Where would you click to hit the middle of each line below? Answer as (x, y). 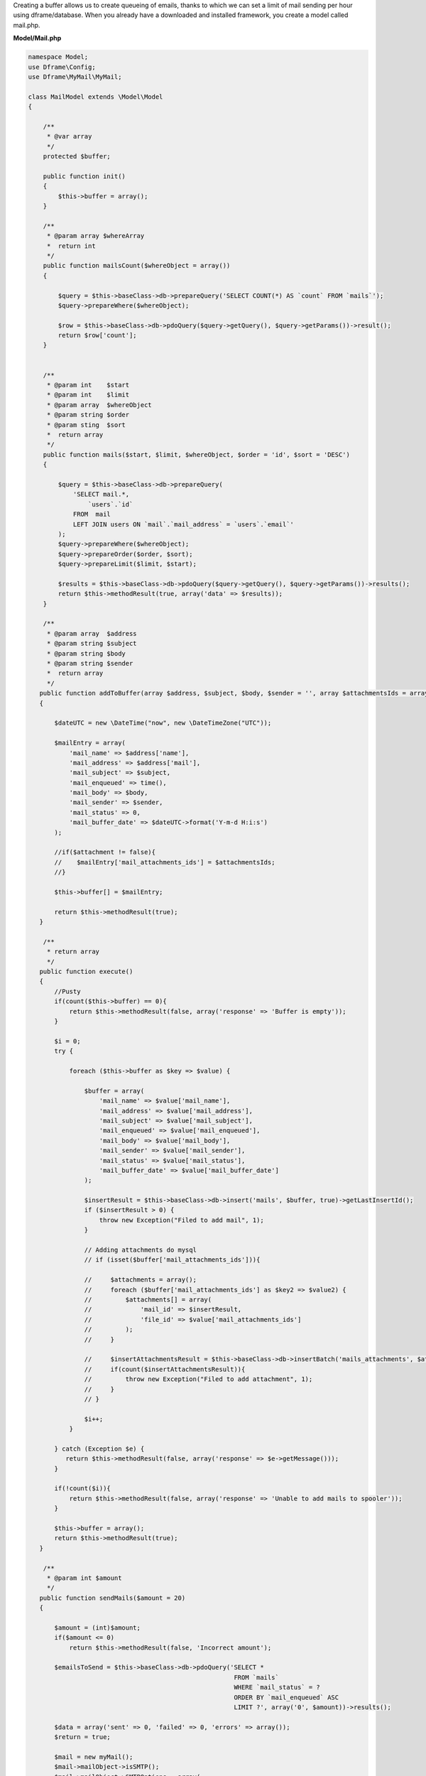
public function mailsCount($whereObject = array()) (137, 266)
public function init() (84, 176)
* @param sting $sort (86, 425)
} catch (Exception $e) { (99, 1449)
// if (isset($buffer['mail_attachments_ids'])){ (172, 1260)
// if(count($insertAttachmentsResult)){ (165, 1369)
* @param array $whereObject (99, 405)
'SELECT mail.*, (101, 494)
